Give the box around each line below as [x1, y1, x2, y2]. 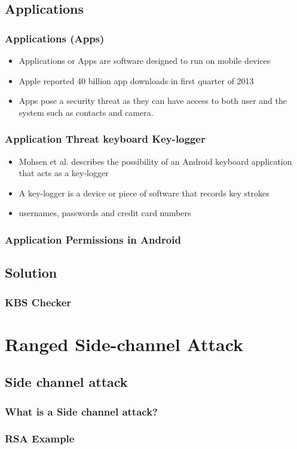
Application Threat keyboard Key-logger [5, 131, 206, 146]
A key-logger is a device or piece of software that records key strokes [19, 186, 270, 199]
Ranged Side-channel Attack [5, 331, 244, 356]
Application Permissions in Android [5, 232, 181, 247]
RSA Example [5, 431, 75, 446]
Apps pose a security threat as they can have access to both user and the [19, 94, 287, 107]
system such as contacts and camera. [19, 106, 154, 118]
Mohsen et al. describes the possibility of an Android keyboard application [19, 155, 292, 167]
